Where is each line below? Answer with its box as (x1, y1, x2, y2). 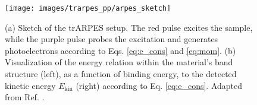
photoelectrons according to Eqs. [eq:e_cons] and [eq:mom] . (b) (5, 44, 236, 56)
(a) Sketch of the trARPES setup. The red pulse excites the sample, (5, 21, 253, 33)
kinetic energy (5, 79, 56, 91)
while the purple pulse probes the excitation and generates (5, 33, 218, 45)
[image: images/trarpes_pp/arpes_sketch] (5, 4, 171, 12)
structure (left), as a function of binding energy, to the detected (5, 68, 237, 80)
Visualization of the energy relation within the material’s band (5, 56, 233, 68)
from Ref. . (5, 91, 45, 103)
